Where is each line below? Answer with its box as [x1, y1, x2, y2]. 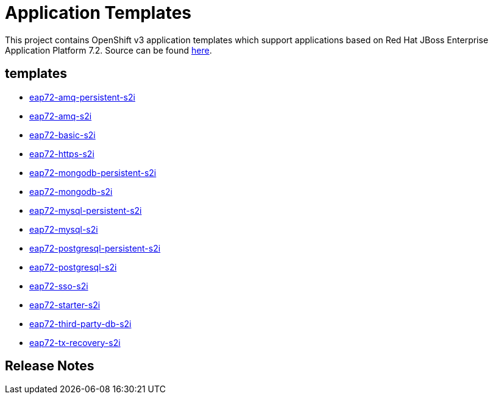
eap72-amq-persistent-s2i [29, 91, 135, 102]
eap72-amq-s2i [29, 110, 92, 121]
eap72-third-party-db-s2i [29, 318, 132, 329]
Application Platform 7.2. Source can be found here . [5, 44, 212, 55]
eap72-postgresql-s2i [29, 261, 117, 272]
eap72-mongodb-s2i [29, 186, 113, 197]
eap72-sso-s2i [29, 280, 88, 291]
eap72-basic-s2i [29, 129, 96, 140]
